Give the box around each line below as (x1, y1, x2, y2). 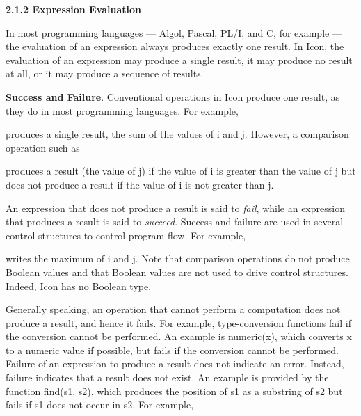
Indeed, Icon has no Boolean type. (6, 278, 152, 293)
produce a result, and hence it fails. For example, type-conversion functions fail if (6, 315, 351, 330)
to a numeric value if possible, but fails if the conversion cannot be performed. (6, 342, 339, 357)
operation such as (6, 140, 80, 154)
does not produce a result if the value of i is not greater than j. (6, 177, 274, 191)
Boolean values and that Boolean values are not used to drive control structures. (6, 264, 348, 279)
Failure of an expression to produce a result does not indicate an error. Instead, (6, 356, 344, 371)
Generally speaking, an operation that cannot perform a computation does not (6, 302, 341, 317)
